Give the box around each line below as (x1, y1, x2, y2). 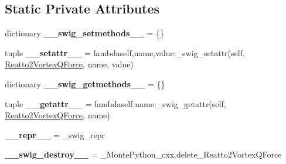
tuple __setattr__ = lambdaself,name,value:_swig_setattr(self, (5, 46, 245, 59)
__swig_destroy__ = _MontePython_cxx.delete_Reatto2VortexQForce (5, 148, 282, 160)
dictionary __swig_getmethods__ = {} (5, 77, 165, 90)
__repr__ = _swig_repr (5, 128, 105, 141)
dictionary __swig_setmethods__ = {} (5, 27, 164, 39)
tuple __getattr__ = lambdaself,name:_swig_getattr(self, (5, 97, 226, 110)
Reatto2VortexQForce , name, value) (5, 58, 134, 70)
